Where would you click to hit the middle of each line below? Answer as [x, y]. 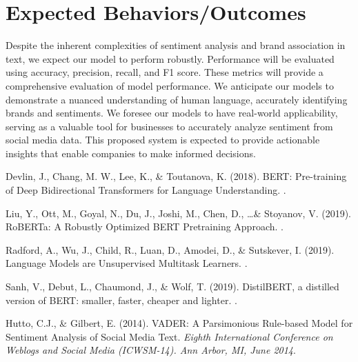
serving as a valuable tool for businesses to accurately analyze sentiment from [169, 126]
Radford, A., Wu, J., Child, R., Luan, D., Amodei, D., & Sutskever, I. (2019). [170, 249]
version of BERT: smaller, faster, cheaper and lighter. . [121, 300]
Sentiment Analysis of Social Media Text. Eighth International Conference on [169, 336]
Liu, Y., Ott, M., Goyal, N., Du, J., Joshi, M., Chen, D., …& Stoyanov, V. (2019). [178, 213]
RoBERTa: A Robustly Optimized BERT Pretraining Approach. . [145, 227]
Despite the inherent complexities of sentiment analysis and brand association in [176, 45]
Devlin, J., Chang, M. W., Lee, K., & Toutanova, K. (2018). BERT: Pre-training [176, 176]
